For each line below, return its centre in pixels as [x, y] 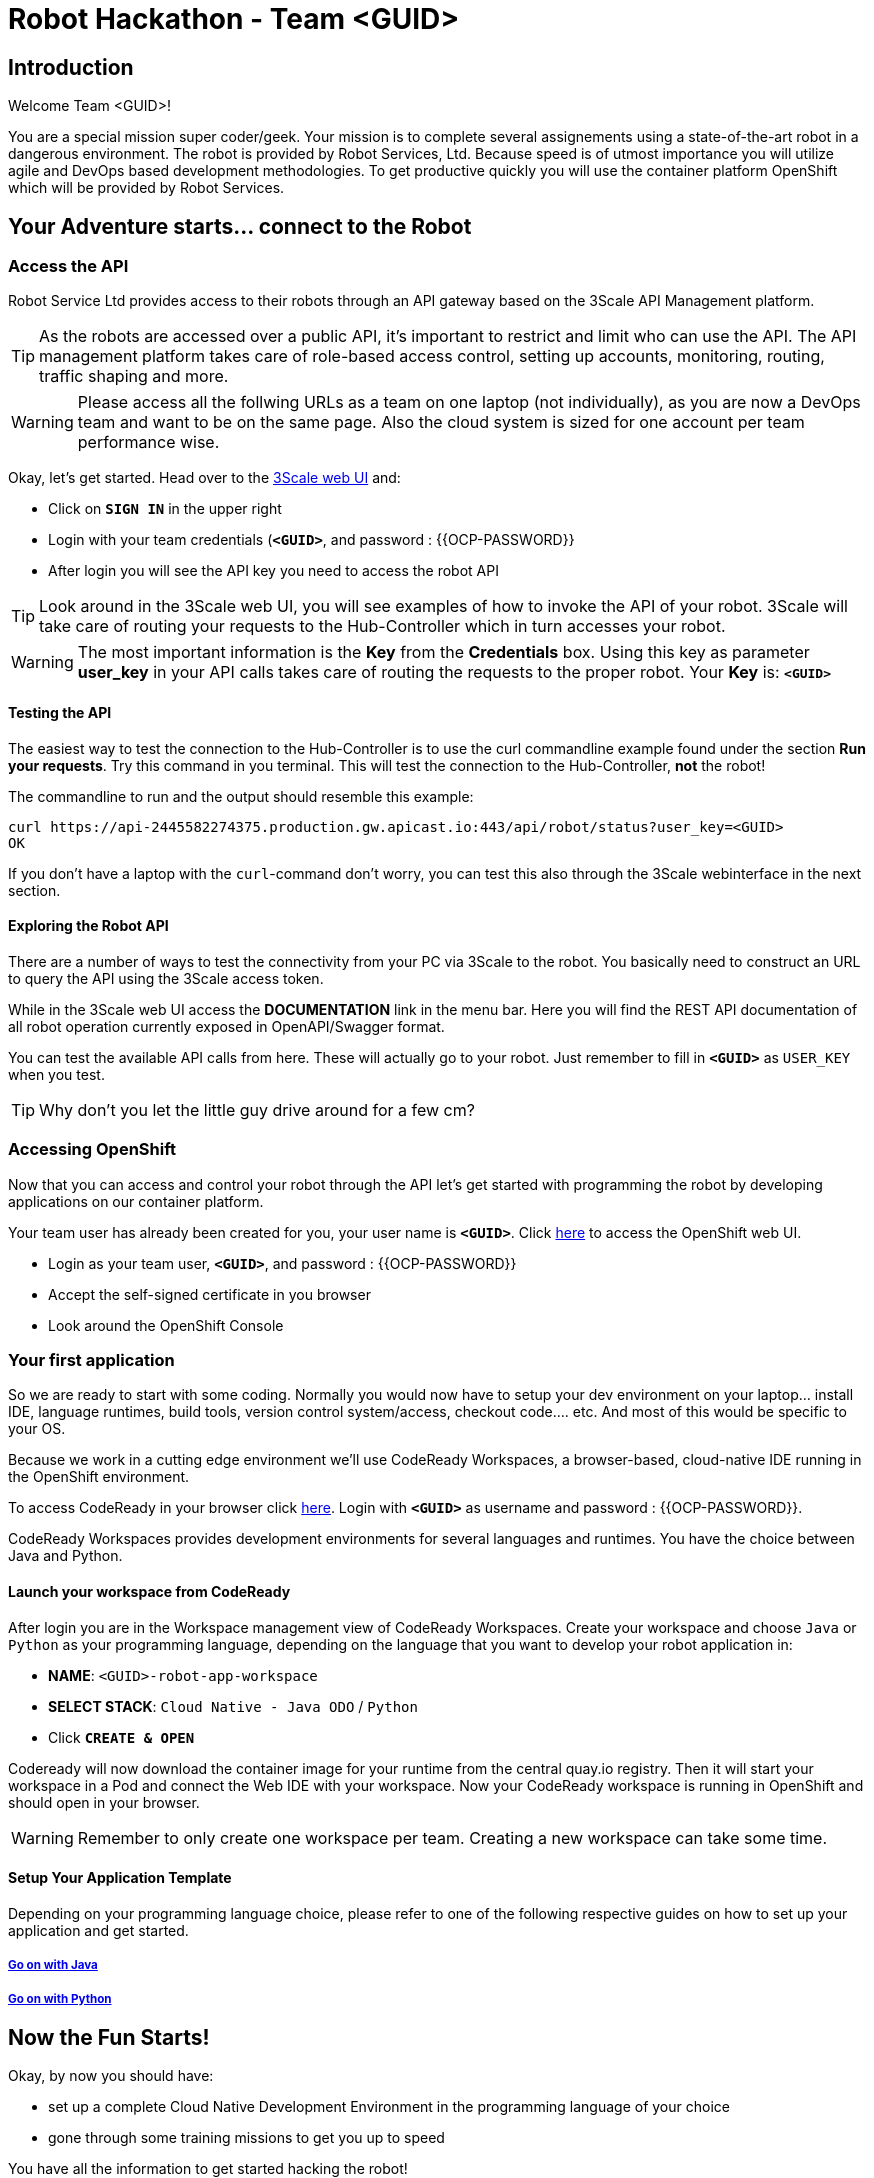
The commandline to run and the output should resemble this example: [241, 796]
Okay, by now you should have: [111, 2076]
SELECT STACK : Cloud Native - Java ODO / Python [233, 1706]
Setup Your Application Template [120, 1878]
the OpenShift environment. [99, 1477]
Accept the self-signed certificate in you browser [209, 1294]
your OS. [37, 1429]
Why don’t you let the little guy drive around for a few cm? [257, 1109]
